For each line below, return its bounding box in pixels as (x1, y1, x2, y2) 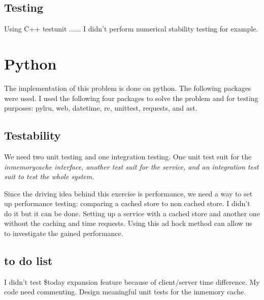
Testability (4, 127, 61, 143)
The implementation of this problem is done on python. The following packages (4, 82, 251, 93)
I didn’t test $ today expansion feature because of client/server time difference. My (4, 276, 260, 287)
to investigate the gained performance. (4, 228, 123, 239)
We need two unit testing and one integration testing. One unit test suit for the (4, 151, 252, 161)
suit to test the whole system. (4, 171, 94, 182)
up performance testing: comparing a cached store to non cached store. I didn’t (4, 198, 250, 209)
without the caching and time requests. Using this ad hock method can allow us (4, 218, 252, 228)
